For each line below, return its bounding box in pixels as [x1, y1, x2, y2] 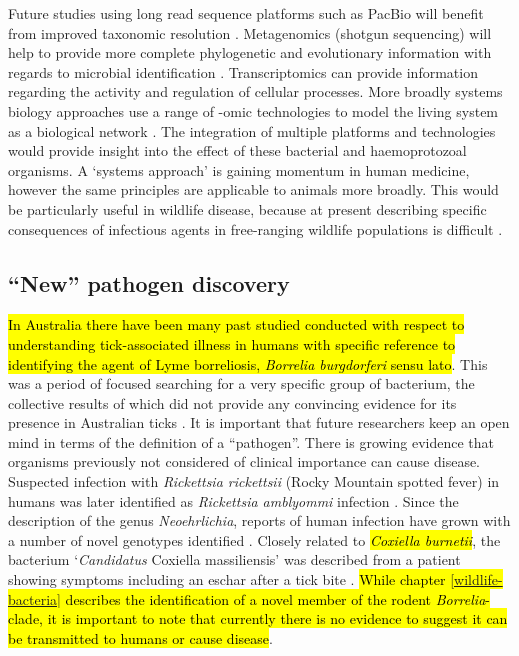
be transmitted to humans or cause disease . [8, 627, 273, 648]
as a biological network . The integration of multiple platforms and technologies [8, 120, 496, 141]
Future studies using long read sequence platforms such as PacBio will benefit [8, 3, 484, 23]
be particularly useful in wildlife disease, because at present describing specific [8, 198, 487, 219]
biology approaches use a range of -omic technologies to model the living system [8, 100, 499, 121]
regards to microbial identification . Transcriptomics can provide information [8, 61, 478, 82]
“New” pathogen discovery [8, 267, 290, 298]
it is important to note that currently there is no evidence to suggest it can [47, 608, 508, 629]
